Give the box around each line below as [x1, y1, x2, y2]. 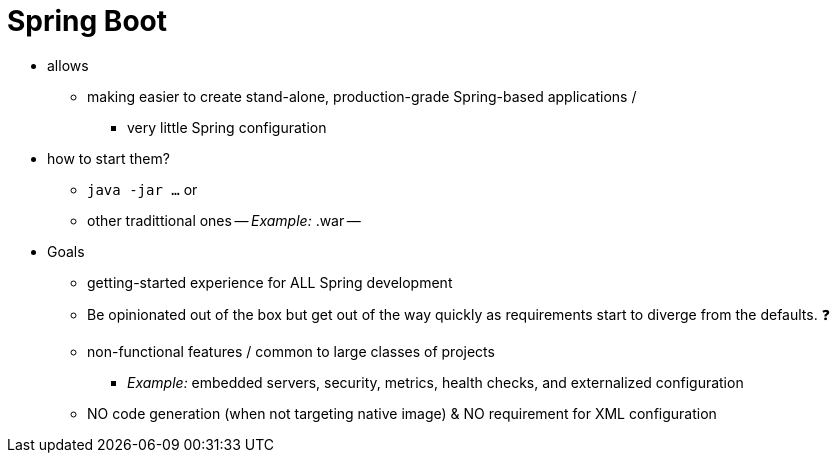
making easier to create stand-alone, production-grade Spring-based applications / [87, 87, 637, 105]
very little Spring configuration [127, 118, 327, 136]
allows [47, 56, 89, 74]
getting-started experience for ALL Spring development [87, 273, 453, 291]
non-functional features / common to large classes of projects [87, 342, 495, 360]
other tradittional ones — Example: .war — [87, 211, 361, 229]
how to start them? [47, 149, 170, 167]
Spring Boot [7, 4, 167, 38]
